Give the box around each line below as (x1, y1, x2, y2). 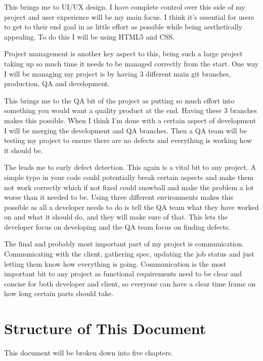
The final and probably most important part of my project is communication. (4, 238, 244, 249)
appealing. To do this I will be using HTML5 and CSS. (4, 31, 175, 42)
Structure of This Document (4, 318, 206, 339)
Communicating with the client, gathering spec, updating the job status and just (4, 248, 255, 259)
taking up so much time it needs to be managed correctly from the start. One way (4, 58, 259, 68)
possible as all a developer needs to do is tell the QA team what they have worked (4, 201, 259, 212)
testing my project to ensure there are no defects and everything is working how (4, 135, 252, 146)
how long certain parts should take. (4, 288, 114, 299)
